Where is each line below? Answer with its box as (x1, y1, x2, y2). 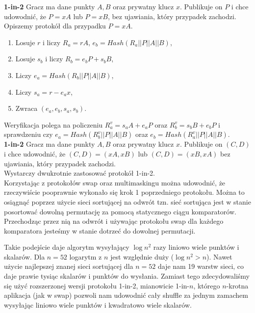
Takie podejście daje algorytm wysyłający (4, 242, 129, 252)
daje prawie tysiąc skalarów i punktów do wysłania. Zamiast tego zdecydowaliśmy (4, 271, 250, 281)
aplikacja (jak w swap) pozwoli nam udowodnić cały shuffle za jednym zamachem (4, 290, 248, 300)
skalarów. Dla (4, 251, 45, 261)
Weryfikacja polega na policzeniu (4, 119, 103, 130)
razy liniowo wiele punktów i (153, 242, 239, 252)
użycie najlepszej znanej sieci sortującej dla (4, 261, 133, 271)
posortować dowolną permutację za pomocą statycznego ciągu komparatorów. (4, 206, 236, 216)
